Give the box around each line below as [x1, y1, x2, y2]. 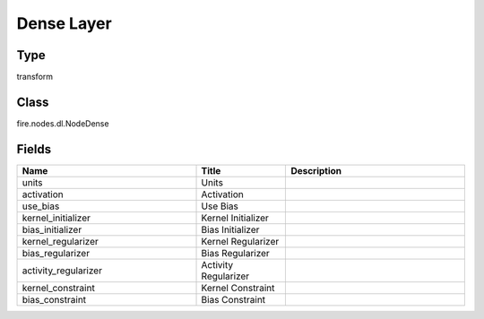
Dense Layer [16, 13, 112, 33]
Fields [16, 142, 52, 157]
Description [290, 164, 342, 177]
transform [16, 72, 54, 82]
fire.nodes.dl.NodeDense [16, 117, 109, 129]
